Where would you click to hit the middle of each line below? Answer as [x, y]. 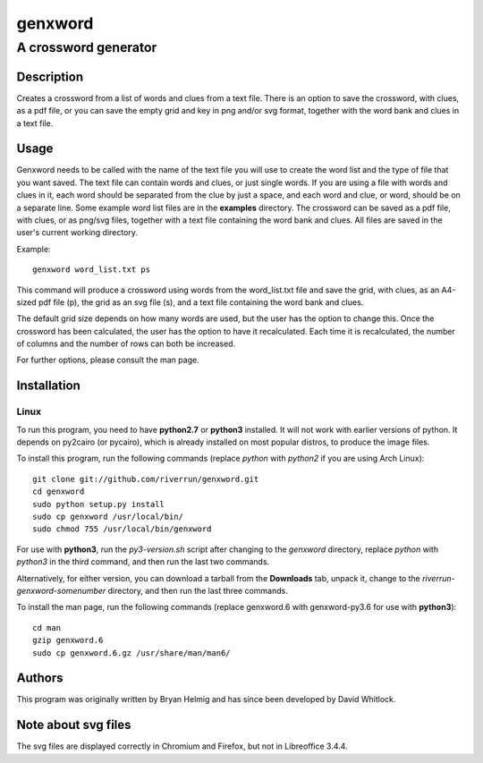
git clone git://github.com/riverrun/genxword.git [146, 479]
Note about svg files [74, 725]
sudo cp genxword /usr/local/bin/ [108, 516]
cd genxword [59, 492]
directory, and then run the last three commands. [198, 590]
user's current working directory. [77, 233]
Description [50, 76]
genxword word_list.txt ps [92, 270]
